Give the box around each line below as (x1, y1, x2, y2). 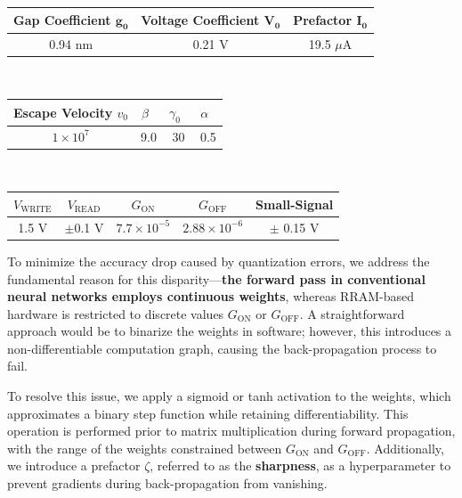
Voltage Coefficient (141, 11, 260, 29)
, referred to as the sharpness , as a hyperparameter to (150, 456, 451, 475)
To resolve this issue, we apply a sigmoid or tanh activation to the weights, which (7, 387, 451, 405)
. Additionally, (366, 438, 444, 457)
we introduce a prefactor (7, 456, 141, 475)
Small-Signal (255, 194, 334, 213)
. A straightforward (299, 304, 405, 322)
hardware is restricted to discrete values (7, 304, 224, 322)
